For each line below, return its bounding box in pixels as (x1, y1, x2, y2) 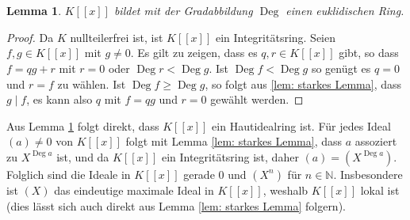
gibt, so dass (339, 44, 399, 61)
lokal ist (360, 181, 400, 198)
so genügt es (311, 59, 371, 76)
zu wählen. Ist (57, 75, 126, 92)
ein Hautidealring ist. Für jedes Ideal (212, 117, 391, 134)
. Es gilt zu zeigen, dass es (130, 44, 258, 61)
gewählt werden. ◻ (210, 91, 304, 108)
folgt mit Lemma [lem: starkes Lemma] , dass (125, 133, 343, 150)
